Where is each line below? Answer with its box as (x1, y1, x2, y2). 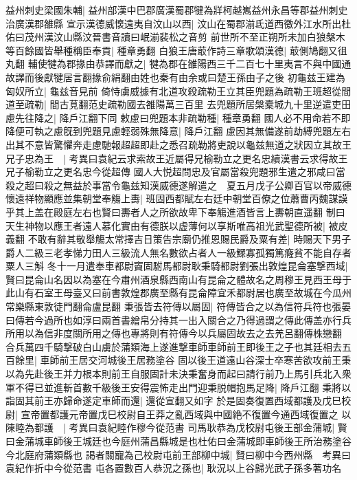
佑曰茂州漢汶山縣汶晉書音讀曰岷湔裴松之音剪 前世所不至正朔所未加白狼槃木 (5, 30, 345, 44)
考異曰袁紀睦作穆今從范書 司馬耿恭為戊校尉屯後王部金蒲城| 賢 (69, 420, 347, 435)
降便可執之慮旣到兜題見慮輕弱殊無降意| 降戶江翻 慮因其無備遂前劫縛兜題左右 (5, 124, 352, 138)
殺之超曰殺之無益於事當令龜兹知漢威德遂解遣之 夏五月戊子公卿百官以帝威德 (5, 177, 352, 192)
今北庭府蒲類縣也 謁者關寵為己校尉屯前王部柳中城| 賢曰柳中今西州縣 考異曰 (5, 447, 352, 461)
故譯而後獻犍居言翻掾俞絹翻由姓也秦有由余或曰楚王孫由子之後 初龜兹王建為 (5, 69, 345, 84)
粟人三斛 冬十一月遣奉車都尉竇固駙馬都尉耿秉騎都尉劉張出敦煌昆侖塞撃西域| (5, 259, 348, 273)
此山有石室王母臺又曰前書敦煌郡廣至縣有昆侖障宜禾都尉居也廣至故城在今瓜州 (5, 285, 352, 300)
